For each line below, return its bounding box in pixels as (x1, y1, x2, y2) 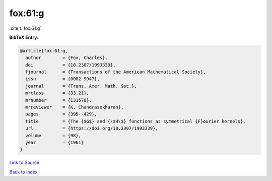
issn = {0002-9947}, (25, 76, 100, 82)
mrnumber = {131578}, (25, 97, 92, 103)
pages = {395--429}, (25, 111, 98, 117)
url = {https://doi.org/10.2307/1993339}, (25, 126, 158, 131)
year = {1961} (25, 140, 84, 145)
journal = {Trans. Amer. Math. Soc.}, (25, 83, 137, 89)
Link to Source (9, 159, 40, 166)
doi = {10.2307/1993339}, (25, 62, 116, 68)
